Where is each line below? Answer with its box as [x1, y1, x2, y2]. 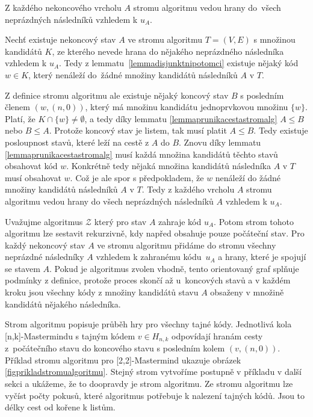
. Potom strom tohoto [214, 215, 294, 227]
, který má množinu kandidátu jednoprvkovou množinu [85, 100, 288, 113]
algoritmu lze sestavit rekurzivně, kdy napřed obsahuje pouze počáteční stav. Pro [5, 227, 305, 239]
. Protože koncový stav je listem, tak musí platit [49, 124, 227, 137]
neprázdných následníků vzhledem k [5, 13, 138, 25]
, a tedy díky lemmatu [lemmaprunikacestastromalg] [84, 112, 277, 125]
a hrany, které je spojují [218, 250, 306, 263]
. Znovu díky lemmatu [179, 135, 261, 148]
